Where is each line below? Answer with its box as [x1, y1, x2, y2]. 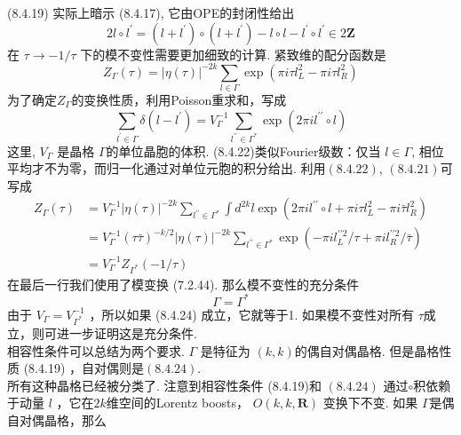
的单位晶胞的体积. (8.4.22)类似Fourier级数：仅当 [106, 141, 381, 160]
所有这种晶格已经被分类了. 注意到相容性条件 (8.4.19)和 [7, 376, 322, 394]
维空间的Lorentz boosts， [106, 393, 250, 412]
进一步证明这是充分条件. [56, 324, 197, 343]
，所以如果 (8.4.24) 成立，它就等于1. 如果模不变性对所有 [89, 304, 415, 323]
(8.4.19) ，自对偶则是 [23, 359, 144, 377]
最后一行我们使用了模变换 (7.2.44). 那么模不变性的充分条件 [19, 274, 359, 293]
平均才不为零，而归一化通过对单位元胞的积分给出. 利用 [7, 159, 326, 178]
